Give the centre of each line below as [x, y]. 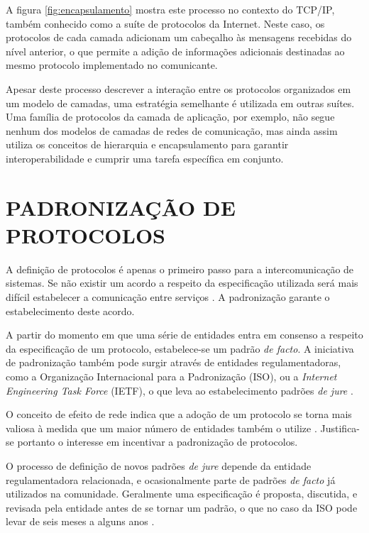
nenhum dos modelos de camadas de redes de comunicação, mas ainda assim [172, 130]
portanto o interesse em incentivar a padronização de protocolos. [158, 442]
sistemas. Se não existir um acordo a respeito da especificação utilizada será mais [182, 283]
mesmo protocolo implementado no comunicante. [112, 65]
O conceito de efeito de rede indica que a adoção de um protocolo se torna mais [179, 414]
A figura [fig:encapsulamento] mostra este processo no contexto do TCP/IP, [170, 9]
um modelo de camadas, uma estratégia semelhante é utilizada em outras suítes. [180, 103]
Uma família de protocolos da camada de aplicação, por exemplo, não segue [170, 117]
